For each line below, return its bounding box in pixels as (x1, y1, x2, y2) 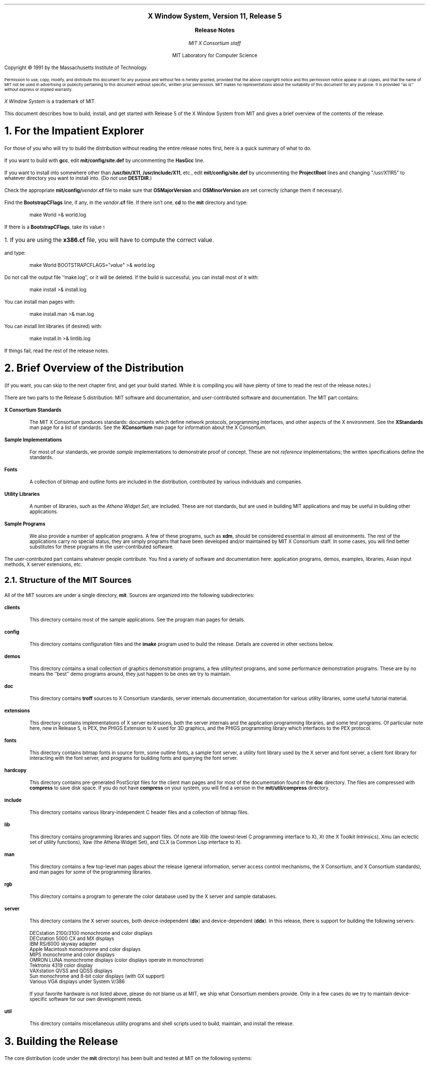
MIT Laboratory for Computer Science (172, 53, 257, 58)
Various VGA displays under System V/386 (29, 979, 125, 985)
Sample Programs (4, 521, 45, 527)
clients (4, 605, 20, 611)
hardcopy (4, 768, 27, 774)
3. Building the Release (4, 1035, 118, 1047)
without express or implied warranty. (4, 87, 73, 92)
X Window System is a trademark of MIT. (4, 99, 96, 104)
